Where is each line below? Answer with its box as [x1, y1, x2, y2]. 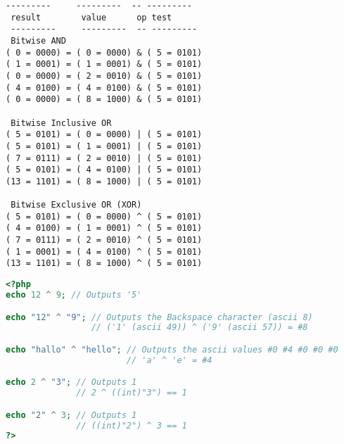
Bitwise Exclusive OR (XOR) [11, 200, 142, 210]
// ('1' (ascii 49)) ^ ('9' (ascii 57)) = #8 [91, 322, 308, 333]
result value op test [11, 12, 172, 23]
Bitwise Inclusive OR [11, 118, 112, 128]
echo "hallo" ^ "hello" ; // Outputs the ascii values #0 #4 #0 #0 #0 [6, 344, 338, 355]
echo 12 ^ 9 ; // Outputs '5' [6, 289, 142, 300]
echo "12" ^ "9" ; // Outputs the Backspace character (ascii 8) [6, 312, 313, 322]
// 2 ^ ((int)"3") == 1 [76, 388, 187, 398]
